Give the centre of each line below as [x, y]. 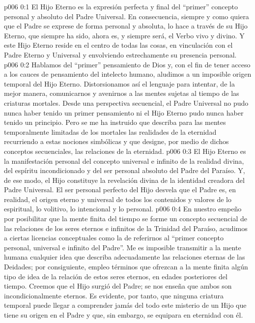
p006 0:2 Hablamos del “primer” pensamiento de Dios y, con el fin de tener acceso [127, 64]
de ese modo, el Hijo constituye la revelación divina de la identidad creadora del [124, 180]
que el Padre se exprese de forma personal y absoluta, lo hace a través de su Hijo [126, 26]
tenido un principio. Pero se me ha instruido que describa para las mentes [115, 122]
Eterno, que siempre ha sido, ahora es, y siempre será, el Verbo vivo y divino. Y [124, 35]
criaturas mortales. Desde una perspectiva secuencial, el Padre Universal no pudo [126, 103]
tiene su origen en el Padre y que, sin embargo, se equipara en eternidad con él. [124, 315]
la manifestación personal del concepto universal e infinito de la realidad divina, [124, 161]
